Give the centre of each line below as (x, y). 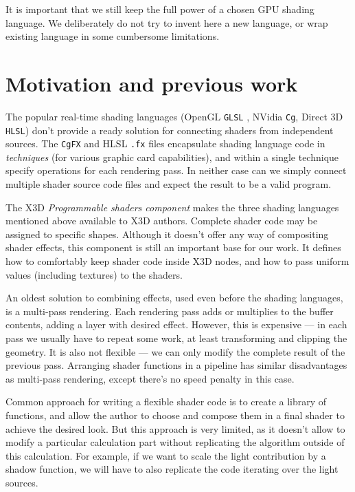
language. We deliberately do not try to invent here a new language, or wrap (167, 22)
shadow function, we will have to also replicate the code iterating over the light (172, 469)
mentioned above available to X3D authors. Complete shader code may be (162, 221)
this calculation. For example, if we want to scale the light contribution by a (166, 455)
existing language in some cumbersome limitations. (113, 36)
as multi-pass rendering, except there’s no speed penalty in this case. (150, 378)
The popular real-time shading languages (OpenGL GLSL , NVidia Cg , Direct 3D (174, 116)
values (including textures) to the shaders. (94, 274)
